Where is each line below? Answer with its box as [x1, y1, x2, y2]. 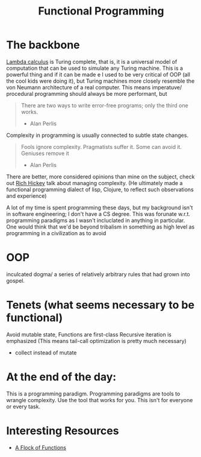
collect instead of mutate [14, 348, 77, 356]
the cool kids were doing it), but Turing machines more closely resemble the [6, 77, 195, 84]
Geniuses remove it [20, 150, 69, 157]
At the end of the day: [6, 370, 117, 383]
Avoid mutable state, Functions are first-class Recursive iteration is [6, 330, 172, 338]
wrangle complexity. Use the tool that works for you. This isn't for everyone [6, 396, 193, 403]
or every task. [6, 403, 41, 410]
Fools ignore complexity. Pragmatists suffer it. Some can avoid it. [20, 143, 182, 150]
